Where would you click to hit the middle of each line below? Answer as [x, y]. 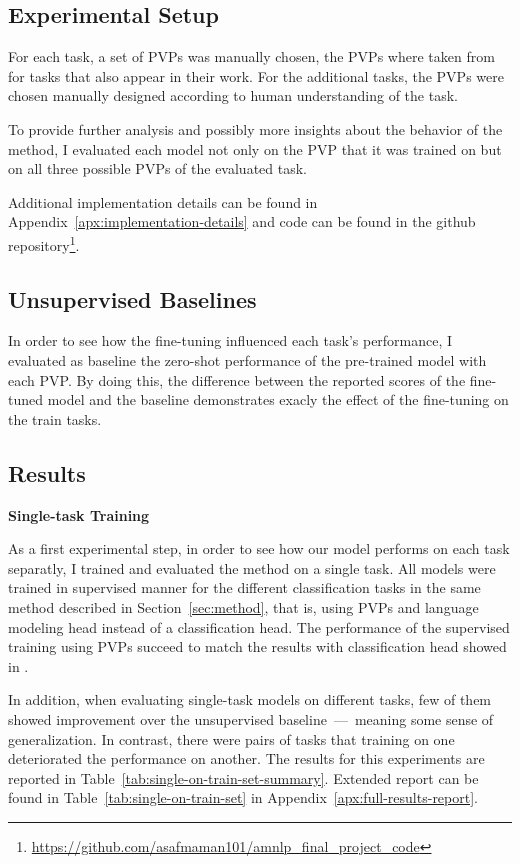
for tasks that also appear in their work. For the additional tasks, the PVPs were [256, 75]
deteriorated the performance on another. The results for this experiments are [246, 758]
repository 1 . [44, 243]
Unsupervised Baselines [132, 298]
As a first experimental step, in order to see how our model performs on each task [259, 548]
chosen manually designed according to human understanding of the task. [233, 95]
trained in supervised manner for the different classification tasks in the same [244, 587]
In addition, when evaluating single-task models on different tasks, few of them [250, 699]
